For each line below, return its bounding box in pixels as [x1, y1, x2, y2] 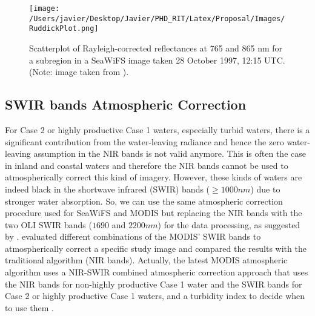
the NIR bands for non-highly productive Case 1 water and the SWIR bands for [5, 277, 302, 290]
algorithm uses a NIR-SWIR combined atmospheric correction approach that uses [5, 266, 308, 278]
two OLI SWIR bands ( [5, 218, 92, 231]
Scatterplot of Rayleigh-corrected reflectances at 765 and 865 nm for [29, 41, 283, 54]
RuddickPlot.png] [29, 24, 99, 33]
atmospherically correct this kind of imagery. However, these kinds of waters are [5, 171, 302, 183]
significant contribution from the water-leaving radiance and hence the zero [5, 135, 284, 148]
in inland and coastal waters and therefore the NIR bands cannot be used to [5, 159, 288, 171]
